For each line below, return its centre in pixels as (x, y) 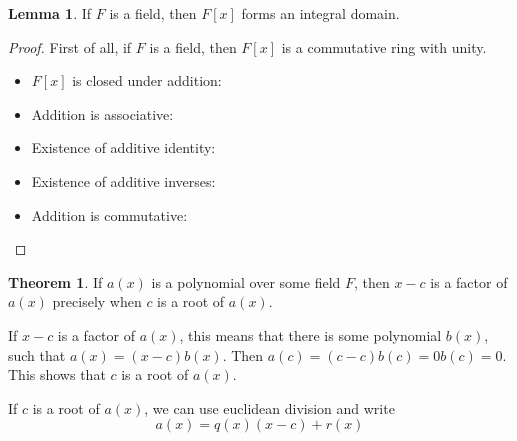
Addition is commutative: (109, 214)
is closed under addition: (147, 80)
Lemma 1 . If (50, 13)
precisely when (97, 301)
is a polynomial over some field (246, 281)
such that (37, 354)
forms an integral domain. (320, 13)
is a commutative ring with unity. (384, 46)
